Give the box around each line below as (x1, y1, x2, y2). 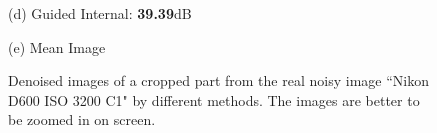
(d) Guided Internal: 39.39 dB (8, 3, 192, 23)
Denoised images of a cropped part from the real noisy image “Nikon (8, 70, 429, 91)
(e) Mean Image (8, 36, 106, 57)
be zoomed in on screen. (8, 109, 156, 130)
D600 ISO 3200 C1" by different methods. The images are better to (8, 89, 420, 110)
